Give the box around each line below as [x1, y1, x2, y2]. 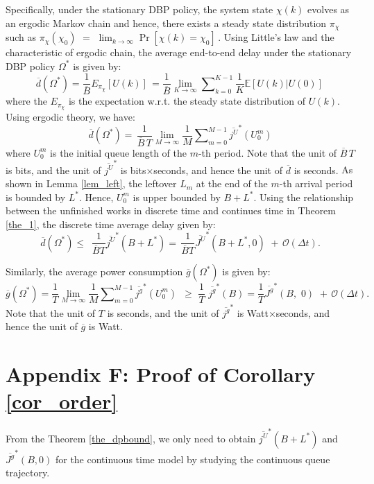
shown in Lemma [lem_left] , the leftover [6, 176, 177, 191]
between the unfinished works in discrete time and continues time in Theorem [6, 203, 336, 218]
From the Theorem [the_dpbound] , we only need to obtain [6, 431, 256, 445]
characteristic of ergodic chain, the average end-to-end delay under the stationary [6, 45, 352, 60]
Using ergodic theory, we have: [6, 110, 135, 124]
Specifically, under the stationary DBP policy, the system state [6, 2, 273, 16]
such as [6, 30, 37, 44]
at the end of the [196, 176, 268, 191]
